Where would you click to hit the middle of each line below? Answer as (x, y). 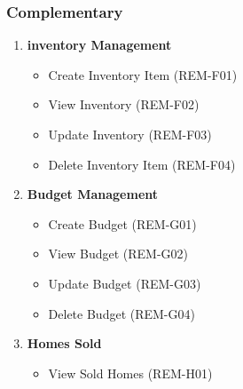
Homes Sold (64, 343)
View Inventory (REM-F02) (124, 104)
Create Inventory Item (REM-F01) (143, 74)
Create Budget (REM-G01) (122, 223)
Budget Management (93, 194)
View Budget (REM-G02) (118, 254)
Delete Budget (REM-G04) (121, 313)
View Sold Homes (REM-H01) (130, 373)
